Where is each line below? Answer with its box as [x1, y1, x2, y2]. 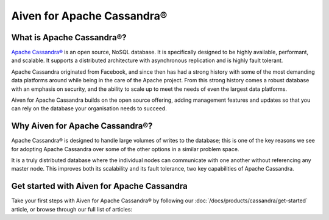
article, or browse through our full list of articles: [11, 205, 133, 213]
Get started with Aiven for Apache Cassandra [11, 181, 188, 191]
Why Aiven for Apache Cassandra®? [11, 121, 153, 131]
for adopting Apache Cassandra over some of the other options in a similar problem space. [11, 145, 239, 152]
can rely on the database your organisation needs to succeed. [11, 105, 167, 112]
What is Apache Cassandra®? [11, 32, 127, 43]
